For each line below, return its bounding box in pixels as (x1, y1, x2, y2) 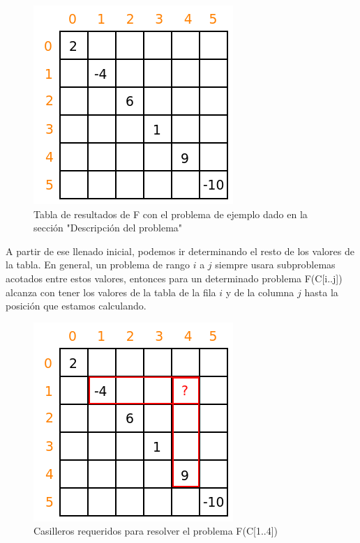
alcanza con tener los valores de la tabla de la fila (6, 284, 216, 299)
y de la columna (225, 284, 294, 299)
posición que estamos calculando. (6, 298, 147, 313)
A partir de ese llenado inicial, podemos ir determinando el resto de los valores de (6, 243, 354, 258)
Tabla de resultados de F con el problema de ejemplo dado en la (33, 206, 308, 221)
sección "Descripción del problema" (33, 220, 183, 235)
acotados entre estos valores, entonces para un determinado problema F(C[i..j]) (6, 270, 343, 285)
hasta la (304, 284, 338, 299)
